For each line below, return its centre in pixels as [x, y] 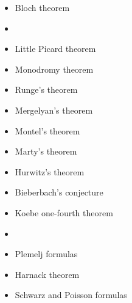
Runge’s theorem [46, 89]
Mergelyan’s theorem [54, 110]
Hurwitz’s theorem [50, 171]
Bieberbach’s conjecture [59, 192]
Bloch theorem [42, 7]
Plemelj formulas [46, 254]
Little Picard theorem [55, 49]
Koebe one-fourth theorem [64, 212]
